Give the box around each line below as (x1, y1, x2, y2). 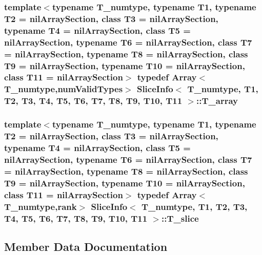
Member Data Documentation (4, 238, 168, 254)
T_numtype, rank (4, 200, 77, 213)
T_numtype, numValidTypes (4, 82, 123, 95)
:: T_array (196, 94, 238, 107)
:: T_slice (162, 211, 199, 224)
